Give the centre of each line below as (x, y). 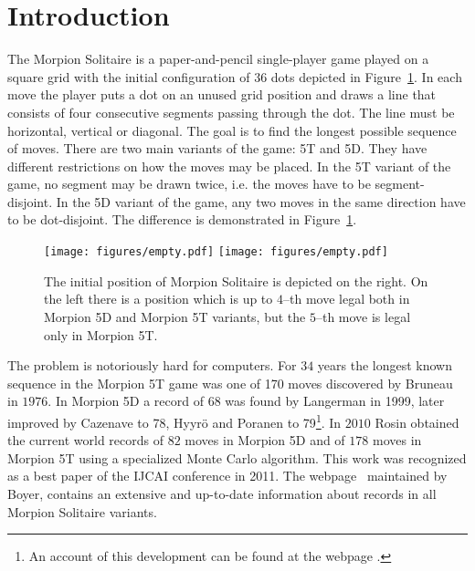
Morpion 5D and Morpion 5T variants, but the (175, 316)
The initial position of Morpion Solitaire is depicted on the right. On (236, 280)
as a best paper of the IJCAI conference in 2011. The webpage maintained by (227, 476)
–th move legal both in (346, 299)
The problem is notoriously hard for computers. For (152, 365)
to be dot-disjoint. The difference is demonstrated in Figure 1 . (182, 219)
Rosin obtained (417, 422)
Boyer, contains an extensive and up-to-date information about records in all (222, 493)
